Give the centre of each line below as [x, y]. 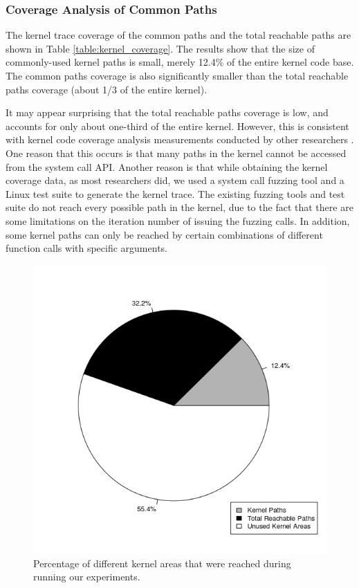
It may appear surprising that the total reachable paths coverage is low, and [167, 112]
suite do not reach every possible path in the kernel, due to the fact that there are [179, 207]
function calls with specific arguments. [86, 248]
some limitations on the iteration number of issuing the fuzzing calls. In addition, [178, 220]
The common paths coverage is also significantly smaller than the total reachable [177, 75]
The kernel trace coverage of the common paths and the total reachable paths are [178, 35]
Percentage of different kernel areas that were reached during [162, 563]
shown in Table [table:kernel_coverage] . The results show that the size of [160, 48]
